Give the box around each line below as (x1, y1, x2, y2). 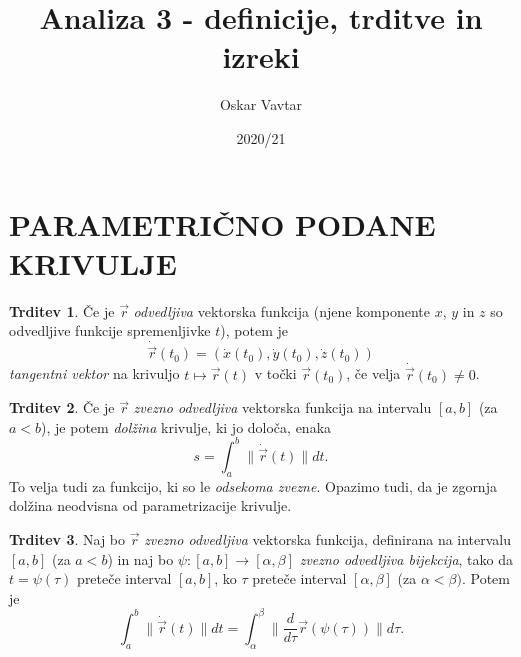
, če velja (346, 363, 401, 384)
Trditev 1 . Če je (9, 300, 115, 321)
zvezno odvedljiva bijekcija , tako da (299, 548, 514, 569)
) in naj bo (107, 548, 174, 569)
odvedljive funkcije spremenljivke (9, 320, 211, 341)
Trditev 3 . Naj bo (9, 528, 126, 549)
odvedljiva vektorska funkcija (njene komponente (133, 300, 430, 321)
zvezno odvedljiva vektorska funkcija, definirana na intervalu (144, 528, 512, 549)
